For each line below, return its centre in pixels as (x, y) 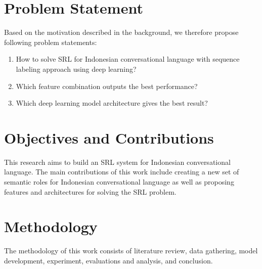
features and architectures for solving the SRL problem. (90, 191)
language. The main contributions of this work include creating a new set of (122, 172)
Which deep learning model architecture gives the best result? (112, 103)
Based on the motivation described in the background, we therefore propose (121, 32)
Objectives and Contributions (109, 137)
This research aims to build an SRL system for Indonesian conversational (117, 162)
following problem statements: (51, 42)
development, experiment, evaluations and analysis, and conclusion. (108, 260)
